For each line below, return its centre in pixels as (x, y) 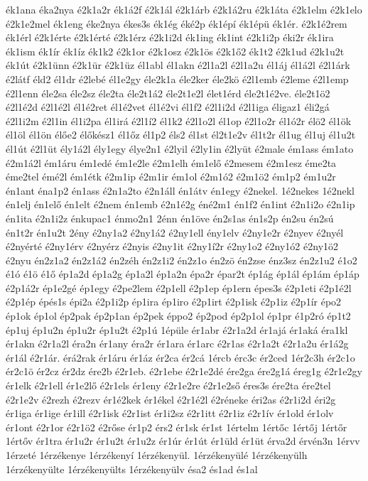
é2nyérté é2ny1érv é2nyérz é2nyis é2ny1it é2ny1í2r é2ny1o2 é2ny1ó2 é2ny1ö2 (172, 246)
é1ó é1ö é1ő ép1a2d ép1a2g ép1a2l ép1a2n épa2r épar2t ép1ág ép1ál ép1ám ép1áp (183, 274)
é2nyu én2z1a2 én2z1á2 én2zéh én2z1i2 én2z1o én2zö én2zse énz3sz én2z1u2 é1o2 (182, 260)
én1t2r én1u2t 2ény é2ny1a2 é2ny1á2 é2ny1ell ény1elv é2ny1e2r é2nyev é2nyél (175, 232)
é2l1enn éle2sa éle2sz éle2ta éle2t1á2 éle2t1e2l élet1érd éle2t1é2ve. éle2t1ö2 (168, 93)
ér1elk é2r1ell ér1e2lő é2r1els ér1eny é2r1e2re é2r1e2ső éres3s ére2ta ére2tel (168, 385)
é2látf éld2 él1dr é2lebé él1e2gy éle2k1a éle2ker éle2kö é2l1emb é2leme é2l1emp (177, 79)
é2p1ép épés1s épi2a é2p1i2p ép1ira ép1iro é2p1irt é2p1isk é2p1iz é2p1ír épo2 (174, 302)
